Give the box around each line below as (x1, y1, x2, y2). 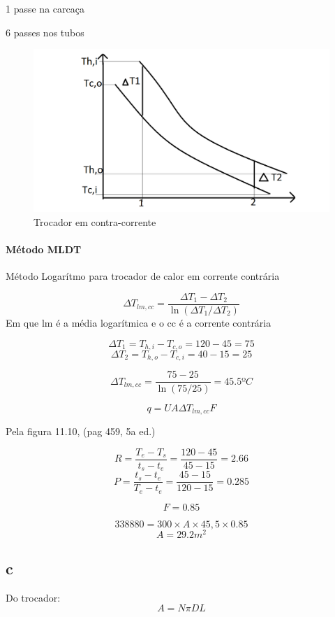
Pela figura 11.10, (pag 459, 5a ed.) (6, 423, 156, 438)
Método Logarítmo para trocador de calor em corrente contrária (6, 269, 280, 283)
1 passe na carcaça (6, 1, 84, 15)
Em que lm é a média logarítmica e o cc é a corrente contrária (6, 315, 271, 329)
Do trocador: (6, 590, 61, 604)
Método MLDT (6, 242, 82, 257)
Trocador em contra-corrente (33, 214, 156, 229)
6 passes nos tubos (6, 24, 84, 39)
